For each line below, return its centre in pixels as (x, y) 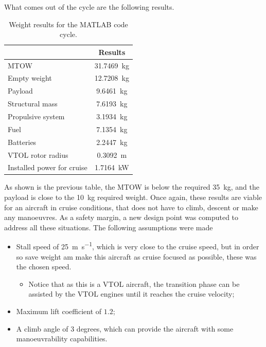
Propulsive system (36, 116)
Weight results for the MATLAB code (68, 24)
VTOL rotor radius (38, 154)
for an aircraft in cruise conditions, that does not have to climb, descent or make (131, 207)
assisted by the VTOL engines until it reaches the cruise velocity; (131, 294)
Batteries (22, 142)
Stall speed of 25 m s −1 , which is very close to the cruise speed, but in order (138, 246)
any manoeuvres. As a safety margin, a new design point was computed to (121, 217)
